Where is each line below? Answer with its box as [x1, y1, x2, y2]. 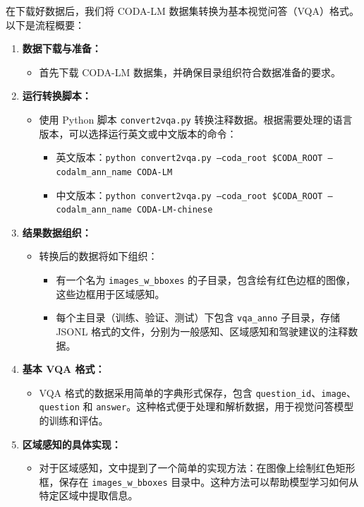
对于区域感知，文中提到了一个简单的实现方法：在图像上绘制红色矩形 [39, 460, 356, 475]
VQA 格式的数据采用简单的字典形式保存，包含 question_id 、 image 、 [39, 385, 356, 400]
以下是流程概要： [6, 17, 85, 32]
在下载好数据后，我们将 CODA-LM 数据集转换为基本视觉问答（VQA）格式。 [6, 4, 359, 18]
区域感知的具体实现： [22, 436, 121, 451]
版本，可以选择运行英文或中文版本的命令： [39, 126, 237, 141]
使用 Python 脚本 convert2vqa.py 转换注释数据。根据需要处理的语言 [39, 112, 353, 126]
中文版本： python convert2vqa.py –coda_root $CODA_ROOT [56, 187, 323, 202]
